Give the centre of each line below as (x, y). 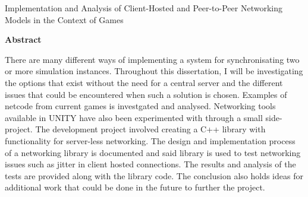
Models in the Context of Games (64, 19)
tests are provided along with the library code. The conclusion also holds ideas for (154, 175)
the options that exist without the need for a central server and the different (144, 82)
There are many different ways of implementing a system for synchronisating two (152, 59)
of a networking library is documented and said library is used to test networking (153, 152)
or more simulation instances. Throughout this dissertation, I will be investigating (154, 71)
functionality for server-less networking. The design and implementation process (150, 140)
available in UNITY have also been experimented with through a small (134, 117)
